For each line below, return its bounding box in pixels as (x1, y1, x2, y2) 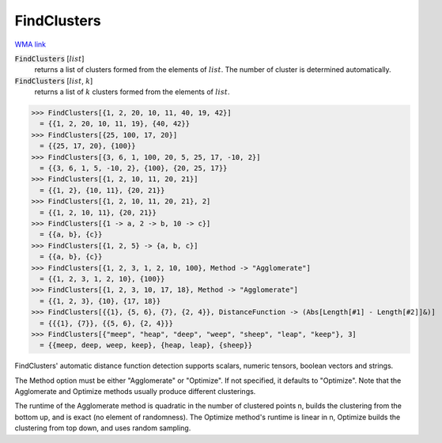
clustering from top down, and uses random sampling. (14, 423, 191, 433)
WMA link (14, 40, 47, 49)
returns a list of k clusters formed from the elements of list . (34, 87, 230, 97)
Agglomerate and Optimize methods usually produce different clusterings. (14, 387, 256, 396)
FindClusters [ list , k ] (14, 76, 93, 85)
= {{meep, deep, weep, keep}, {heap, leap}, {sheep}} (40, 341, 253, 350)
